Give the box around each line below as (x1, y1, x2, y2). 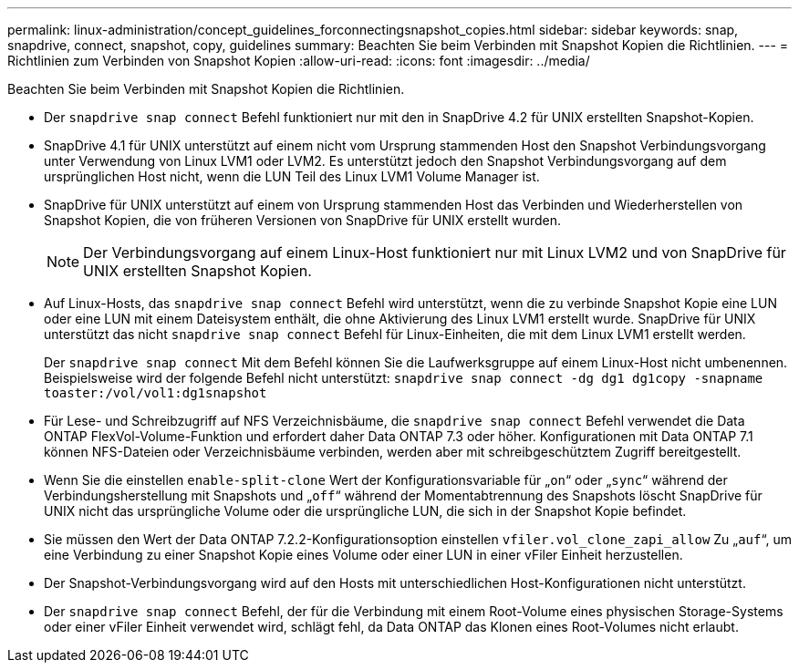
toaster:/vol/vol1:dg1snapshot (44, 386, 267, 400)
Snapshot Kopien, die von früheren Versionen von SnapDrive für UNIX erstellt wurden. (44, 212, 562, 228)
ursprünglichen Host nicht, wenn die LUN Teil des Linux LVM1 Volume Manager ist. (44, 169, 540, 184)
